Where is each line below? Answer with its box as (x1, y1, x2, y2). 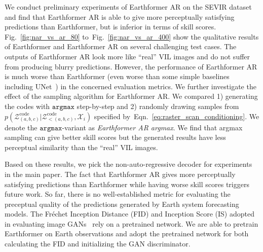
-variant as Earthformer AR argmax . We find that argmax (62, 122, 243, 132)
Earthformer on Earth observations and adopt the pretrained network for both (5, 228, 249, 239)
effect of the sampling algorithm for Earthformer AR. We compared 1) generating (5, 91, 258, 101)
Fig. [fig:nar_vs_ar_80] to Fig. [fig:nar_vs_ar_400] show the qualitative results (5, 31, 259, 42)
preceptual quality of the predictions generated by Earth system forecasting (5, 198, 239, 209)
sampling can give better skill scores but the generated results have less (5, 132, 226, 142)
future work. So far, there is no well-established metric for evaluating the (5, 189, 231, 199)
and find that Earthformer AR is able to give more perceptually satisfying (5, 11, 235, 22)
